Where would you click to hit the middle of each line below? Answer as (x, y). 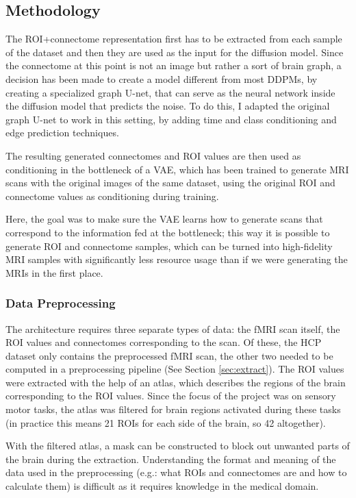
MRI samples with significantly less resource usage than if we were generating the (177, 259)
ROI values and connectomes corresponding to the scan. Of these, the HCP (164, 342)
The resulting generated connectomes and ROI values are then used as (153, 155)
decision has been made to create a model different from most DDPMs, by (162, 78)
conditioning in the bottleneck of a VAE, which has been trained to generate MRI (177, 169)
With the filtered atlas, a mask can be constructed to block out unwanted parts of (178, 446)
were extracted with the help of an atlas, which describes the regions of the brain (176, 382)
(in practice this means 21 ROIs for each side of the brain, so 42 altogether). (166, 422)
